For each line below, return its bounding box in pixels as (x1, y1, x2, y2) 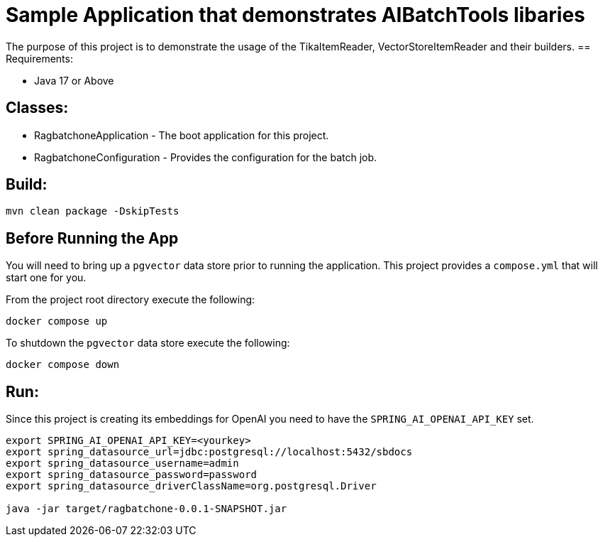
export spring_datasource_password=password (6, 469, 258, 481)
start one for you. (6, 271, 87, 284)
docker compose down (6, 359, 120, 371)
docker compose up (6, 315, 108, 327)
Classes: (6, 99, 69, 117)
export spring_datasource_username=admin (6, 457, 239, 470)
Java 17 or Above (34, 74, 114, 87)
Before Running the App (6, 229, 179, 247)
